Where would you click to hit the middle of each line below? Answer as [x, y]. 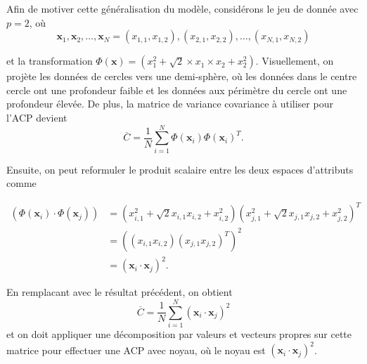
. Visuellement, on [295, 61]
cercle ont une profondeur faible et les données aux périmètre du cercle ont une [177, 90]
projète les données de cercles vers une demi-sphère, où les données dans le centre [182, 76]
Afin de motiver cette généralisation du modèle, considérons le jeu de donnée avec [182, 8]
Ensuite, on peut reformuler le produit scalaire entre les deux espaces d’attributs [180, 169]
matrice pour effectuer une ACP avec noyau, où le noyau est [136, 350]
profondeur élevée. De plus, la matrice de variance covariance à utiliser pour [170, 104]
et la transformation [50, 61]
